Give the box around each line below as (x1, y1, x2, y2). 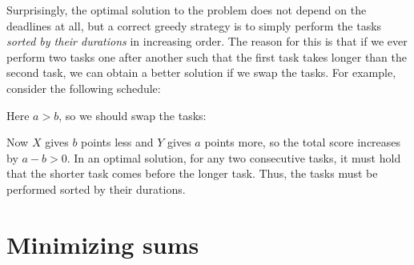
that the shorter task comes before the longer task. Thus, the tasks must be (6, 165, 378, 182)
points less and (81, 134, 154, 151)
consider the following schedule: (6, 79, 161, 96)
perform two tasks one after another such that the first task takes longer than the (6, 48, 408, 65)
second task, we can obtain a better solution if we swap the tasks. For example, (6, 64, 396, 81)
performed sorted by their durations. (6, 180, 186, 197)
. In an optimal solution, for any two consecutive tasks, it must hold (66, 149, 401, 166)
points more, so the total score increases (204, 134, 401, 151)
